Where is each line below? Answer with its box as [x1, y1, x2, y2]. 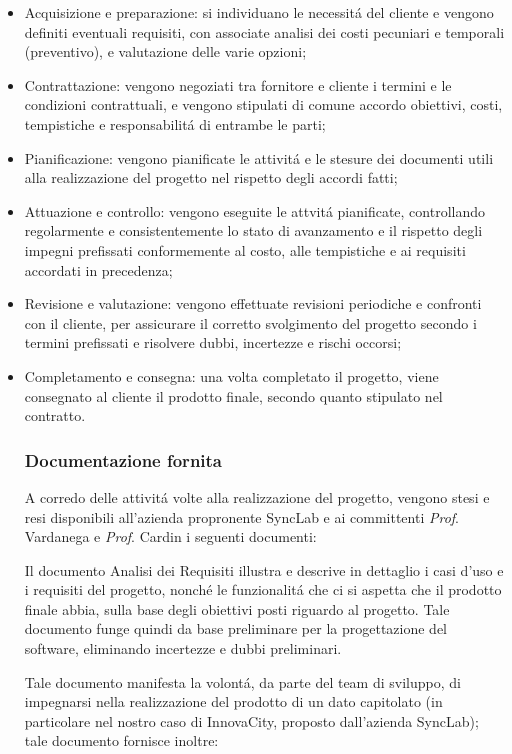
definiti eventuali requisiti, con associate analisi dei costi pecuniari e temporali [24, 21, 505, 42]
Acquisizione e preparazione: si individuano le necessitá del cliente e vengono [24, 2, 494, 22]
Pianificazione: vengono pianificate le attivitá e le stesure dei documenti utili [24, 147, 494, 168]
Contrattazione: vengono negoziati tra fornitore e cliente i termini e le [24, 74, 452, 95]
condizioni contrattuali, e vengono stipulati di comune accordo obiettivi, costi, [24, 94, 503, 115]
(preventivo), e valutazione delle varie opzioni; [24, 41, 307, 62]
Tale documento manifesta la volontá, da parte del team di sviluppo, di [24, 671, 461, 692]
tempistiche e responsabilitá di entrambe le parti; [24, 113, 326, 134]
